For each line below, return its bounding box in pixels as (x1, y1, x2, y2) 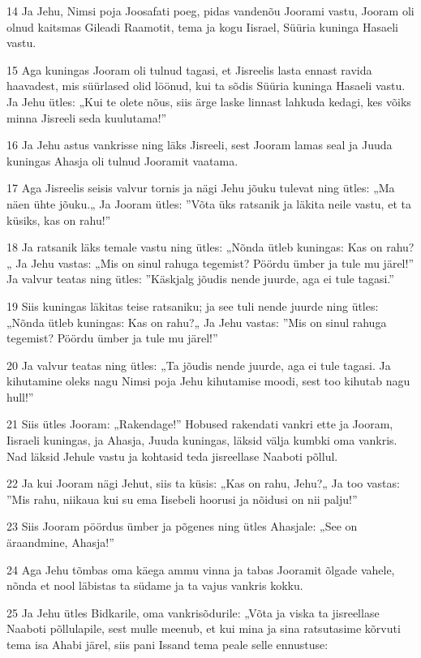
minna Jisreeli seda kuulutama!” (6, 109, 167, 126)
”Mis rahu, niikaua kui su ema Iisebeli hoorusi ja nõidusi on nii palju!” (6, 490, 358, 507)
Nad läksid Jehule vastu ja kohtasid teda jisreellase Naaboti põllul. (6, 447, 338, 464)
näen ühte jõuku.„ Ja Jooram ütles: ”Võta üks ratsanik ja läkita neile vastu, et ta (6, 195, 411, 212)
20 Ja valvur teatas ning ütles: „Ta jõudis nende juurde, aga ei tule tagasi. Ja (6, 356, 391, 373)
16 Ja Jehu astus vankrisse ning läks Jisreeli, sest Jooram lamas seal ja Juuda (6, 136, 393, 153)
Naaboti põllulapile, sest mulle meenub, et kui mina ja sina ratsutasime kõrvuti (6, 620, 401, 637)
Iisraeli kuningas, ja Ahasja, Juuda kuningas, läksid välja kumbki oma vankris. (6, 432, 397, 449)
